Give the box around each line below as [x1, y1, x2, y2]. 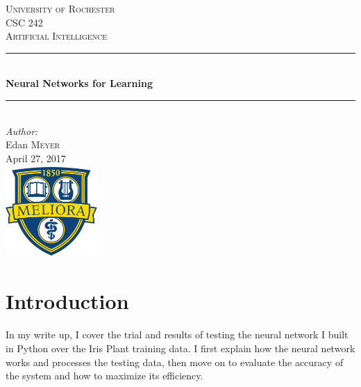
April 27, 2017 [6, 150, 66, 165]
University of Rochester [6, 1, 115, 15]
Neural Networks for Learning [6, 76, 153, 90]
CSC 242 [6, 15, 43, 29]
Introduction [6, 287, 129, 315]
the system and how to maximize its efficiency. [6, 368, 203, 383]
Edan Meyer [6, 137, 60, 152]
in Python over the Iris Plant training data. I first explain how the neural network [6, 340, 355, 355]
